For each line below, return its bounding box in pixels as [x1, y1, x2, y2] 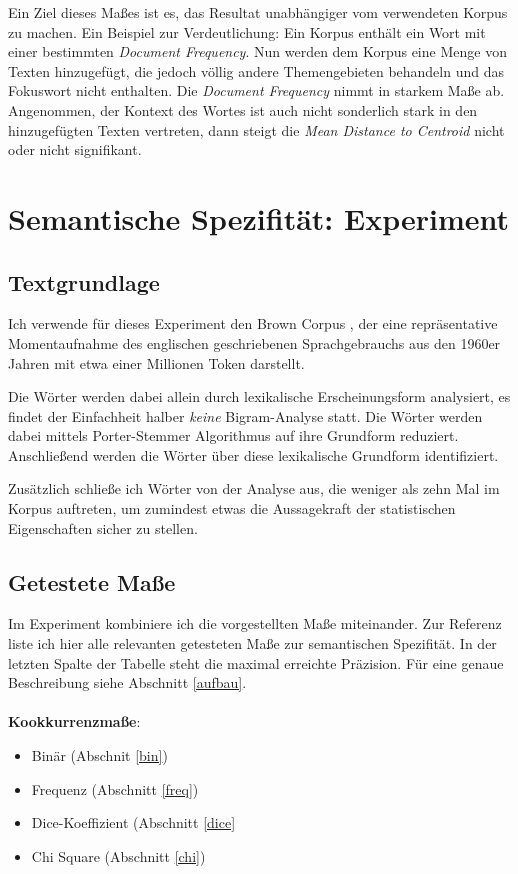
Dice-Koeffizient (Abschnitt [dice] [31, 812, 236, 833]
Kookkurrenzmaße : [8, 711, 141, 732]
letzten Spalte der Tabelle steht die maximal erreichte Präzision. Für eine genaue [8, 652, 504, 673]
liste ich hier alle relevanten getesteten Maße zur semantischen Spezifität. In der [8, 633, 497, 654]
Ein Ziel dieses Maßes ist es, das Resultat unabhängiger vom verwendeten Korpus [8, 2, 508, 22]
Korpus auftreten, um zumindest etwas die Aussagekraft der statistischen [8, 498, 456, 519]
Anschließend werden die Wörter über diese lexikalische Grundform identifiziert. [8, 444, 499, 465]
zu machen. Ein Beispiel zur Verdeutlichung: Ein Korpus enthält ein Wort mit [8, 21, 486, 42]
